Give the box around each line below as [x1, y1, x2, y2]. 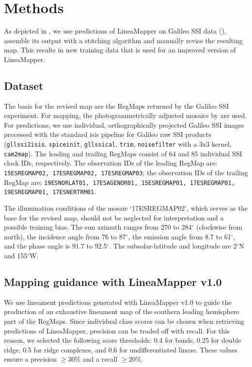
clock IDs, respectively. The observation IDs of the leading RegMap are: [4, 158, 218, 168]
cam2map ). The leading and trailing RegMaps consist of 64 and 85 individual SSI [4, 148, 242, 158]
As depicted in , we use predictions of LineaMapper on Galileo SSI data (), [4, 26, 226, 36]
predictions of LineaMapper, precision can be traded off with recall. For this [4, 325, 230, 335]
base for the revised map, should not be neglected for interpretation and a [4, 212, 224, 222]
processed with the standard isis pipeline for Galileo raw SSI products [4, 129, 211, 139]
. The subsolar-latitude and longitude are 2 [109, 241, 237, 251]
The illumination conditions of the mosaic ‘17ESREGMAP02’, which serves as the [4, 202, 248, 213]
